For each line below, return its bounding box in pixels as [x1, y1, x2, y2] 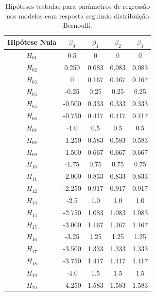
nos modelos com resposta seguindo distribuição [6, 10, 149, 20]
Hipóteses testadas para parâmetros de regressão [5, 1, 150, 11]
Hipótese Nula [7, 37, 57, 47]
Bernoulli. [63, 20, 92, 30]
